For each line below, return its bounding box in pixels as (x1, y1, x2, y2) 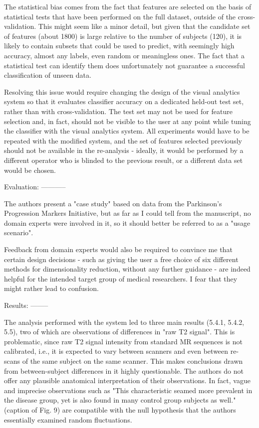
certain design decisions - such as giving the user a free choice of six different (4, 254, 239, 264)
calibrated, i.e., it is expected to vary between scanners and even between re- (4, 346, 239, 356)
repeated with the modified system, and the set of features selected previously (4, 135, 242, 145)
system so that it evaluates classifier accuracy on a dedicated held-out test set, (4, 96, 244, 107)
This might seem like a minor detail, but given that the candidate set (38, 21, 251, 31)
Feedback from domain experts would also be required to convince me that (4, 244, 233, 255)
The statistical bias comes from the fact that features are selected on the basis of (4, 1, 252, 11)
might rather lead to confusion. (4, 283, 99, 293)
